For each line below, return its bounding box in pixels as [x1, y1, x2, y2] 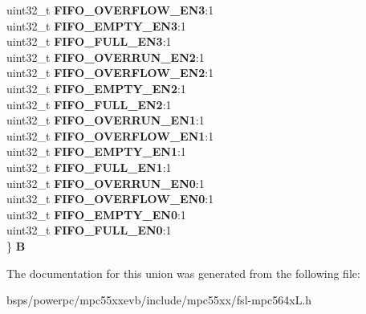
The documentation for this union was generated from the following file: [6, 264, 360, 281]
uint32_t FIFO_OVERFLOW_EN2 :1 [6, 64, 214, 81]
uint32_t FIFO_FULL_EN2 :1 [6, 96, 172, 112]
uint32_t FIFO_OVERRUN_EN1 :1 [6, 112, 205, 128]
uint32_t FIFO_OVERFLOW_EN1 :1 [6, 127, 214, 144]
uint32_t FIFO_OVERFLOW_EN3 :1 [6, 2, 214, 18]
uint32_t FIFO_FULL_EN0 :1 [6, 222, 172, 239]
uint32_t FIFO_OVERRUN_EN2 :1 [6, 48, 205, 65]
